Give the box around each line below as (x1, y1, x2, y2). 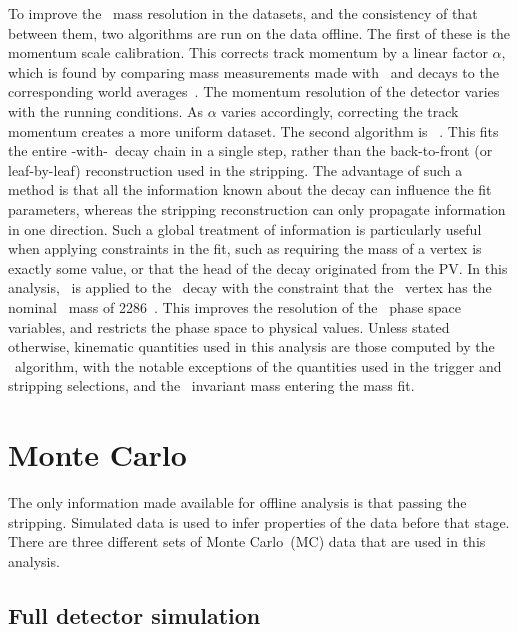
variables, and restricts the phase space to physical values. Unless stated (8, 316, 450, 337)
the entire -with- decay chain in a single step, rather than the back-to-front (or (8, 140, 493, 161)
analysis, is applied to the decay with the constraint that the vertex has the (8, 277, 492, 298)
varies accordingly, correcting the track (221, 100, 459, 121)
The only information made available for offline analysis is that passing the (8, 492, 467, 512)
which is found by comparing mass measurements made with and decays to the (8, 61, 499, 82)
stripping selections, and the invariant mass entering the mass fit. (8, 375, 415, 396)
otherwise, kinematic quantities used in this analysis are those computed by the (8, 336, 495, 357)
